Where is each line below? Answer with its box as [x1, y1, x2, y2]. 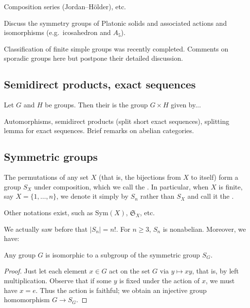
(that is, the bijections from [98, 172, 181, 182]
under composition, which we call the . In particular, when [34, 181, 209, 191]
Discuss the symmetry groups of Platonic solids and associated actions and [4, 17, 227, 28]
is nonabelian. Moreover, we [162, 223, 246, 234]
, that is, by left [192, 266, 239, 276]
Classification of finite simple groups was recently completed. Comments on [4, 43, 229, 53]
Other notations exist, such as [4, 207, 93, 217]
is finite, [218, 181, 243, 191]
